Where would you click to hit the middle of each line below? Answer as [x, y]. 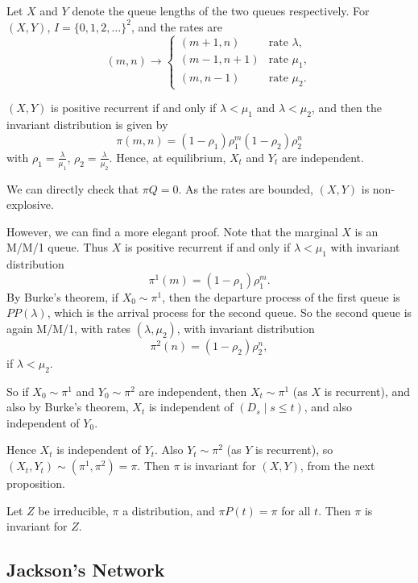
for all [296, 510]
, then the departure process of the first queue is [281, 296]
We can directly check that [73, 188]
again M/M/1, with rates [69, 328]
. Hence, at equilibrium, [168, 157]
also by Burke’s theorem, [68, 407]
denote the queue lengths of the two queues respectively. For [221, 10]
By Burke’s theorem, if [62, 296]
